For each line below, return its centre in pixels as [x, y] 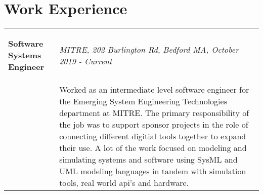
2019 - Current [86, 61]
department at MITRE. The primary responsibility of [154, 113]
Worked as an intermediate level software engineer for [154, 90]
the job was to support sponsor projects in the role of [154, 125]
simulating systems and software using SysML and [148, 160]
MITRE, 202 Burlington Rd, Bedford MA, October [149, 49]
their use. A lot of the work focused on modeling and [153, 148]
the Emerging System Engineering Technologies [143, 101]
